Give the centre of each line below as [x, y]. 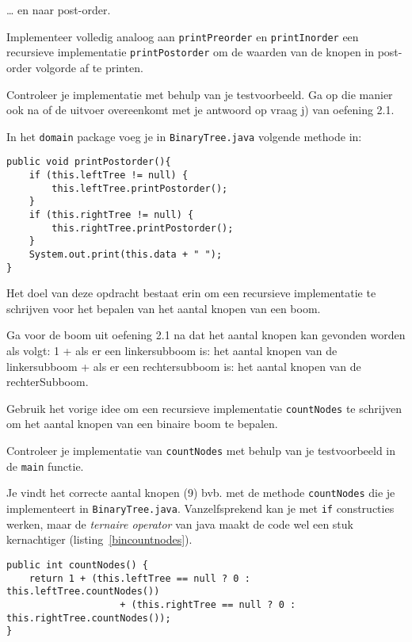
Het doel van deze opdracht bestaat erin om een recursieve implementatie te [191, 293]
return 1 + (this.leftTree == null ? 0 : [139, 578]
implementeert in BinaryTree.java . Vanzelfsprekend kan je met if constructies [200, 508]
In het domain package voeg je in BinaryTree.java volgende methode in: [184, 136]
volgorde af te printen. [89, 67]
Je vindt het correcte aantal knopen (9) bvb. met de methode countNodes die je [201, 493]
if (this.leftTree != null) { [109, 175]
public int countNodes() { [77, 565]
